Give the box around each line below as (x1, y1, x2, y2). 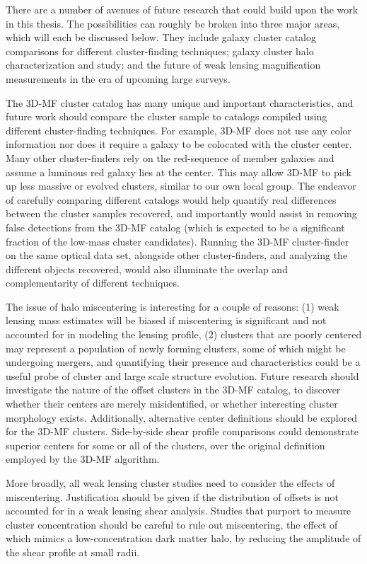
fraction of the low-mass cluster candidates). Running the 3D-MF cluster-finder (6, 234, 349, 248)
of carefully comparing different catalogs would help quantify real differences (6, 192, 337, 207)
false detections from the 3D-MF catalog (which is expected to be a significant (6, 219, 345, 234)
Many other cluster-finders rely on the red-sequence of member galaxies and (6, 150, 334, 165)
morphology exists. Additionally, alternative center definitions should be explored (6, 410, 358, 425)
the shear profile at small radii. (6, 544, 140, 559)
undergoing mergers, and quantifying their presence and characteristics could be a (6, 355, 361, 369)
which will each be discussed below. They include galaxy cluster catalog (6, 30, 316, 45)
